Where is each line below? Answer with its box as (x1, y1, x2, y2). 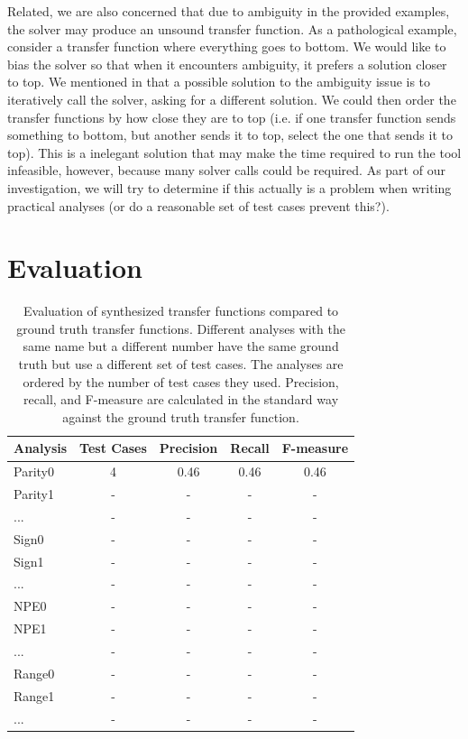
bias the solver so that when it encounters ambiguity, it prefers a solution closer (7, 54, 447, 73)
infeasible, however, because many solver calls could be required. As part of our (7, 161, 445, 180)
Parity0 (14, 462, 54, 481)
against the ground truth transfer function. (62, 407, 299, 426)
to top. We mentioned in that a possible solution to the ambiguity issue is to (7, 72, 431, 91)
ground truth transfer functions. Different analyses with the (16, 319, 345, 337)
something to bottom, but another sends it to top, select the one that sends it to (7, 125, 453, 144)
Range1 (14, 686, 55, 705)
